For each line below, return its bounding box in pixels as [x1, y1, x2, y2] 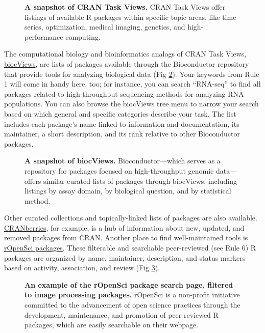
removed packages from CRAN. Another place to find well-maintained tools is [4, 232, 248, 243]
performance [25, 31, 63, 42]
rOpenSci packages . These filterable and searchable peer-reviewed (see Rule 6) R [4, 242, 256, 253]
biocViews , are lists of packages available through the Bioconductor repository [4, 58, 249, 69]
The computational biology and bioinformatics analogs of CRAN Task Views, [4, 48, 247, 59]
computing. [65, 31, 101, 42]
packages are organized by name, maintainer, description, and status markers [4, 252, 246, 263]
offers [25, 175, 41, 186]
